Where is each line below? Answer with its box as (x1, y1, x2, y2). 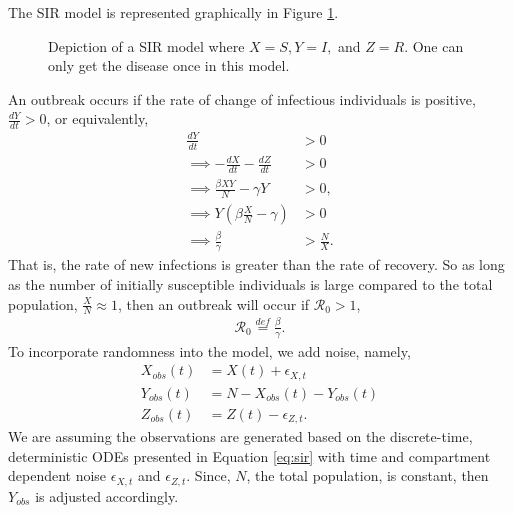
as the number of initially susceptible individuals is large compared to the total (8, 273, 493, 294)
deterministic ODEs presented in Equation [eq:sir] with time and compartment (8, 445, 491, 466)
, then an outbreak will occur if (118, 293, 310, 314)
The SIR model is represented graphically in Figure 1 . (8, 2, 339, 22)
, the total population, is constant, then (246, 465, 489, 486)
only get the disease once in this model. (48, 55, 290, 76)
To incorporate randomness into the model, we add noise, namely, (8, 340, 411, 361)
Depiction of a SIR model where (48, 35, 245, 56)
